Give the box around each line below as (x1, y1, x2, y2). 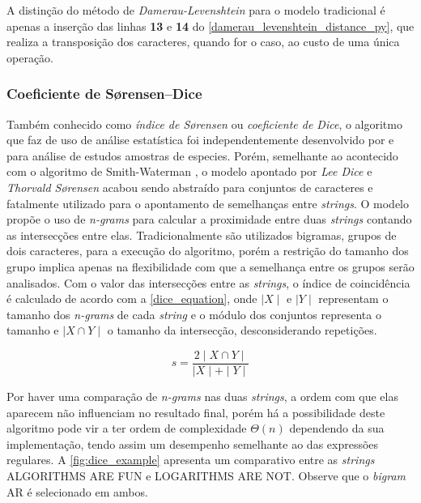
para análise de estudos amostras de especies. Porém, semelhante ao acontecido (6, 147, 398, 164)
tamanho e (6, 322, 59, 339)
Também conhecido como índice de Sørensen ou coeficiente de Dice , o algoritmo (6, 115, 402, 132)
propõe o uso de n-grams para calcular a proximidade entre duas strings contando (6, 211, 412, 228)
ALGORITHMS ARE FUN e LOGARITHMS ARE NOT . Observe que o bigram (6, 467, 406, 484)
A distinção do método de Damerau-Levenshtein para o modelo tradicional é (6, 2, 385, 18)
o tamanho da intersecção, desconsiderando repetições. (107, 322, 377, 339)
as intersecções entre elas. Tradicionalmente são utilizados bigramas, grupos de (6, 226, 397, 243)
